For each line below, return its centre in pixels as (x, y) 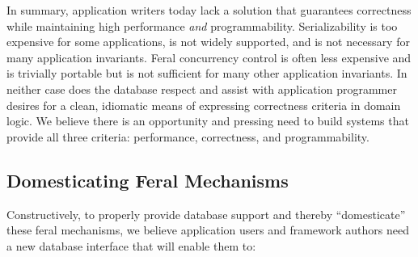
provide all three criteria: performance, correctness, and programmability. (188, 136)
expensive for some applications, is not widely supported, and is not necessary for (208, 42)
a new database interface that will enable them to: (131, 245)
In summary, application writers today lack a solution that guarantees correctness (209, 10)
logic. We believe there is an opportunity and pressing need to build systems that (208, 121)
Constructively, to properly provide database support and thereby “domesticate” (206, 214)
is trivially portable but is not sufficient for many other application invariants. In (207, 73)
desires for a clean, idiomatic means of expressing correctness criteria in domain (204, 105)
